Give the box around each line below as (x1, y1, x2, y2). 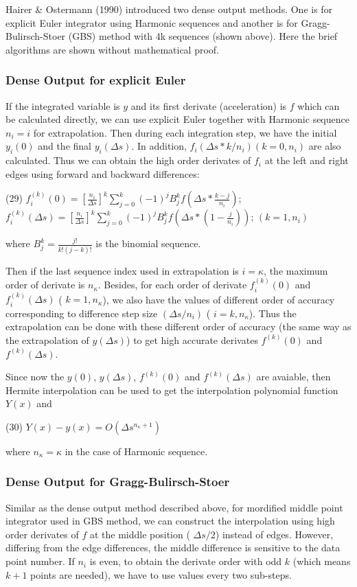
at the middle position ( (89, 527, 190, 541)
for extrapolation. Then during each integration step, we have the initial (33, 125, 337, 139)
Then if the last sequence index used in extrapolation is (5, 263, 239, 277)
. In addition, (131, 139, 187, 153)
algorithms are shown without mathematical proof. (5, 42, 220, 56)
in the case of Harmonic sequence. (65, 444, 208, 458)
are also (308, 139, 341, 153)
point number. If (5, 554, 75, 568)
